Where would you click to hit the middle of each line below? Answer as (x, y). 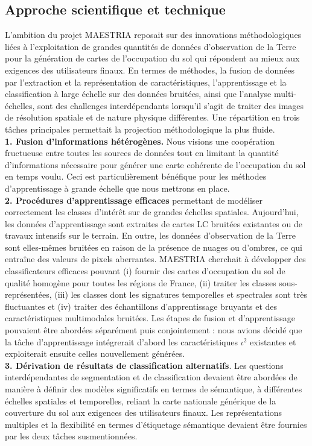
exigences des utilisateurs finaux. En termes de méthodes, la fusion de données (150, 70)
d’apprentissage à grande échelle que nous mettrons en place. (117, 188)
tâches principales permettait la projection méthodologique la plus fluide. (140, 129)
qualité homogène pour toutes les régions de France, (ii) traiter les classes (141, 282)
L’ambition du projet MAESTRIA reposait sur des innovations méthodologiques (153, 35)
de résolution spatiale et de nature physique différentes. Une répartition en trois (152, 117)
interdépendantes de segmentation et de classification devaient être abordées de (151, 377)
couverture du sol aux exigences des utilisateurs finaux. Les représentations (144, 413)
